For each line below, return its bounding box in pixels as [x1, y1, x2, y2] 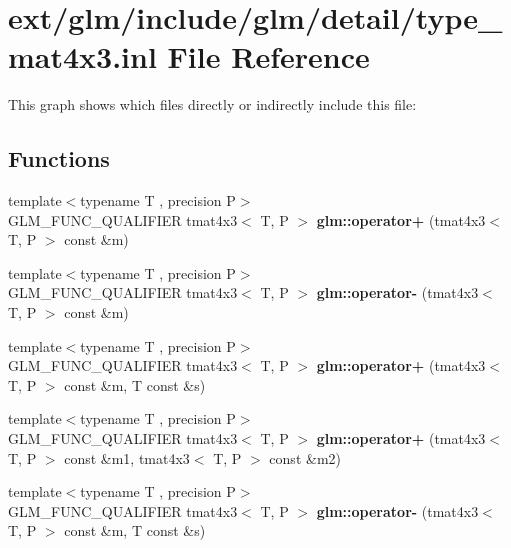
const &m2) [269, 447, 341, 468]
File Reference [167, 36, 370, 77]
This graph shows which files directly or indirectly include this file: [8, 94, 417, 115]
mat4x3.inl [8, 36, 157, 77]
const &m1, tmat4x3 [64, 447, 190, 468]
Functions [8, 143, 110, 174]
